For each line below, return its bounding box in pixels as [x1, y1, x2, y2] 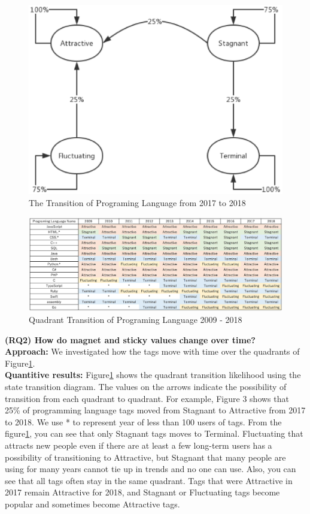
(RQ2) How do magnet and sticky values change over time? [5, 333, 256, 346]
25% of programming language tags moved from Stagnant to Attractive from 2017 [5, 404, 306, 416]
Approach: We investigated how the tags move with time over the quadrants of [5, 345, 300, 358]
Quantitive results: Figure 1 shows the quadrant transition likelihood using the [5, 368, 301, 381]
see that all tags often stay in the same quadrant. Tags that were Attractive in [5, 474, 293, 486]
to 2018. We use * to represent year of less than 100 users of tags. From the [5, 415, 282, 428]
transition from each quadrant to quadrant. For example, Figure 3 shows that [5, 392, 289, 404]
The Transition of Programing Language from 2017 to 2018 [29, 196, 246, 208]
